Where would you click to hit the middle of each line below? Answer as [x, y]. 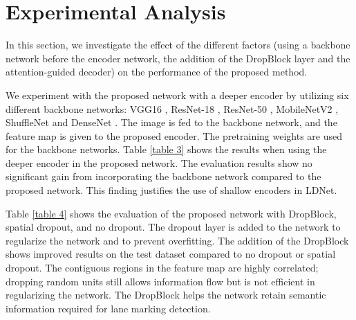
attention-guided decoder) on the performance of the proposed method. [157, 72]
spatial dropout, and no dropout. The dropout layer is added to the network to [173, 227]
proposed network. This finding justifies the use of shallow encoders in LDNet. [171, 190]
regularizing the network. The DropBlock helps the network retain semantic [166, 295]
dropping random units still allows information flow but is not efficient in [160, 281]
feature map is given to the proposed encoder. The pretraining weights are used [174, 135]
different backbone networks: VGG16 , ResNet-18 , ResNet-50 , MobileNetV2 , [172, 108]
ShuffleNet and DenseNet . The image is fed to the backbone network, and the [171, 122]
